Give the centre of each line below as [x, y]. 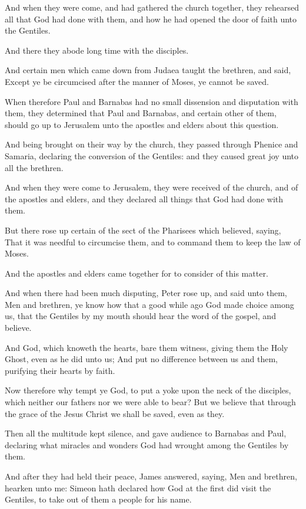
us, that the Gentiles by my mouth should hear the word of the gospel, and [140, 316]
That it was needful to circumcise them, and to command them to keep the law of [153, 242]
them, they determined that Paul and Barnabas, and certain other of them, [141, 113]
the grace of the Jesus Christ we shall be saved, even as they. [115, 413]
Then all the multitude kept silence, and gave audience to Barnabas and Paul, [146, 433]
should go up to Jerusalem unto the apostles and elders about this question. [142, 124]
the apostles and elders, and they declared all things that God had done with [144, 198]
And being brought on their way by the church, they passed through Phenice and [152, 144]
